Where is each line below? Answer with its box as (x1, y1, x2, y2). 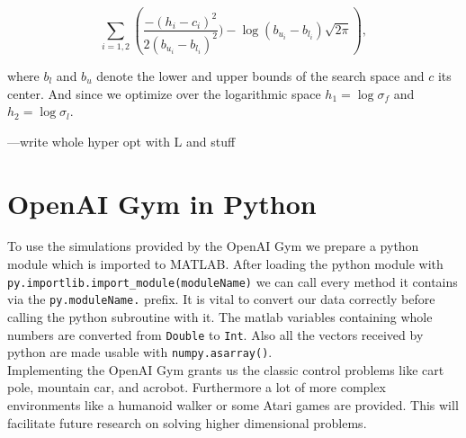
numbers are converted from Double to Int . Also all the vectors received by (7, 325, 424, 344)
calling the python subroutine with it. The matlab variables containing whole (7, 307, 433, 326)
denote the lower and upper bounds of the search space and (96, 66, 425, 85)
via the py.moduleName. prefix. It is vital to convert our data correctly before (7, 290, 435, 308)
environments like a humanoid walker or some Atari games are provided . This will (7, 396, 459, 415)
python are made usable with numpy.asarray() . (7, 343, 273, 362)
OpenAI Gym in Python (7, 184, 317, 221)
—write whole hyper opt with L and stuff (7, 131, 236, 150)
